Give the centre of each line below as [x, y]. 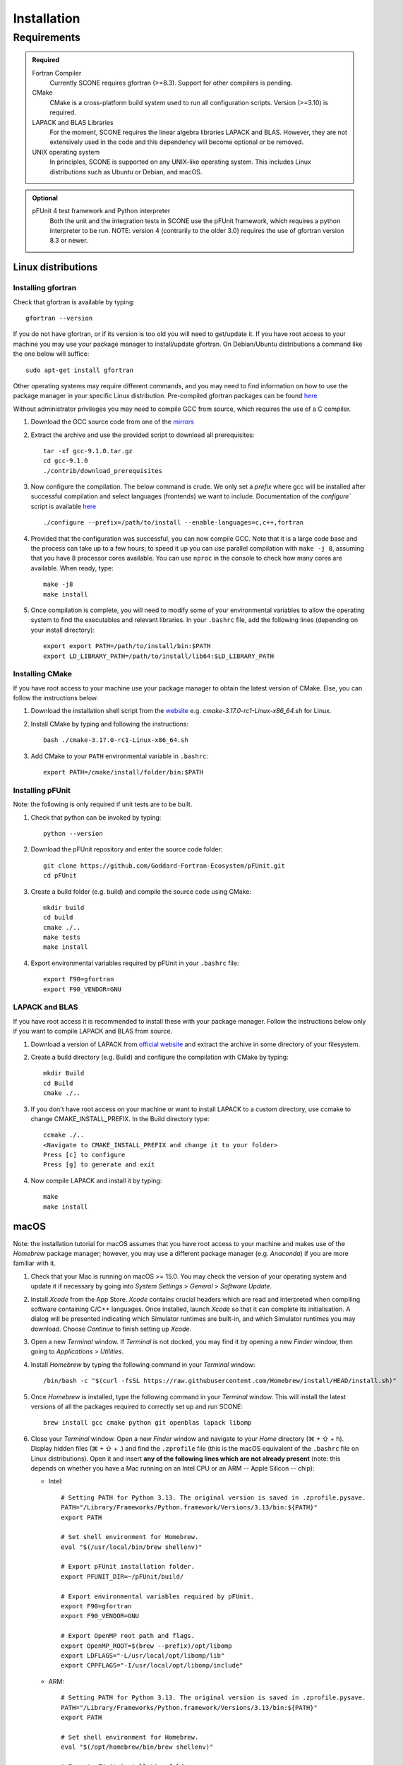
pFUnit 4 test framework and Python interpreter [101, 211]
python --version [73, 833]
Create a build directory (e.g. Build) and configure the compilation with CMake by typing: [160, 1057]
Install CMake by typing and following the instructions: [110, 724]
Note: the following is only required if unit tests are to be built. [103, 804]
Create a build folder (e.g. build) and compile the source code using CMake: [141, 891]
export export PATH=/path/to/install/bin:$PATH [127, 646]
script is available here [64, 506]
